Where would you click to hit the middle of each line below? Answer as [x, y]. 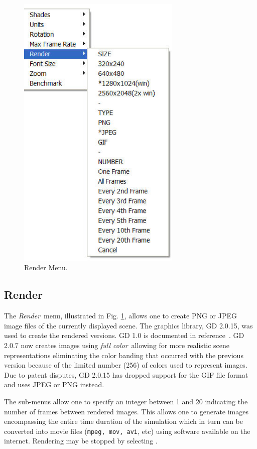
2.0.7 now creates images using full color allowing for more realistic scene [117, 345]
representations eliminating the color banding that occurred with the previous [124, 355]
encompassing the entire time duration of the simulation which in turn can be [123, 421]
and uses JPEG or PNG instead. [54, 384]
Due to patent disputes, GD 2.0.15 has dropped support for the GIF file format [126, 374]
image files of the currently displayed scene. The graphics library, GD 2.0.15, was [128, 325]
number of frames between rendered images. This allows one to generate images [126, 411]
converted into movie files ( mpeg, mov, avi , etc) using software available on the [127, 431]
